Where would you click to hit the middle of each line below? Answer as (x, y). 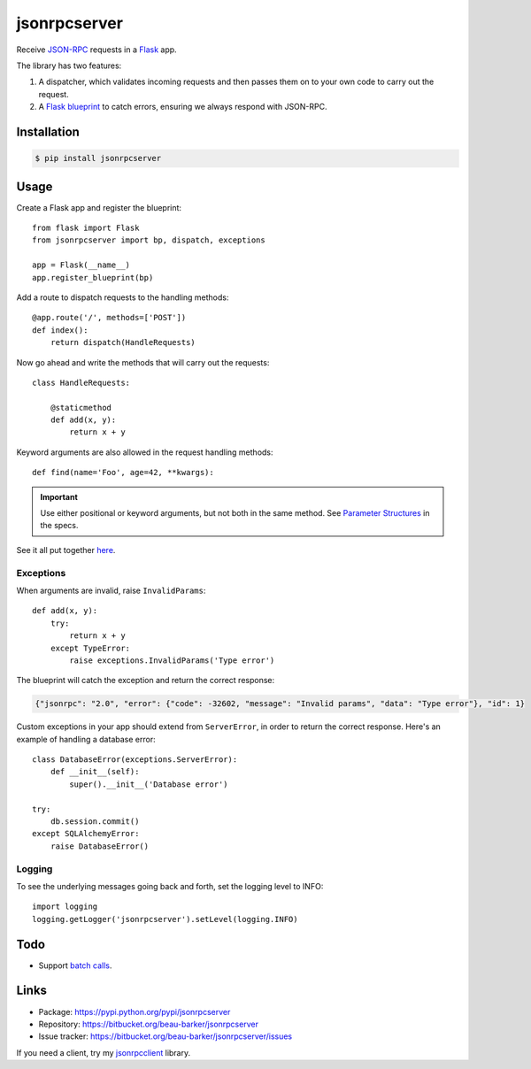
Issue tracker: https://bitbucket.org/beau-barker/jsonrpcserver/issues (165, 1036)
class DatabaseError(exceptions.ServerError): (135, 760)
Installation (48, 131)
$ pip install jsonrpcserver (98, 158)
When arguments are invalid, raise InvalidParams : (111, 590)
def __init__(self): (95, 772)
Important (59, 496)
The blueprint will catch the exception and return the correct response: (146, 681)
